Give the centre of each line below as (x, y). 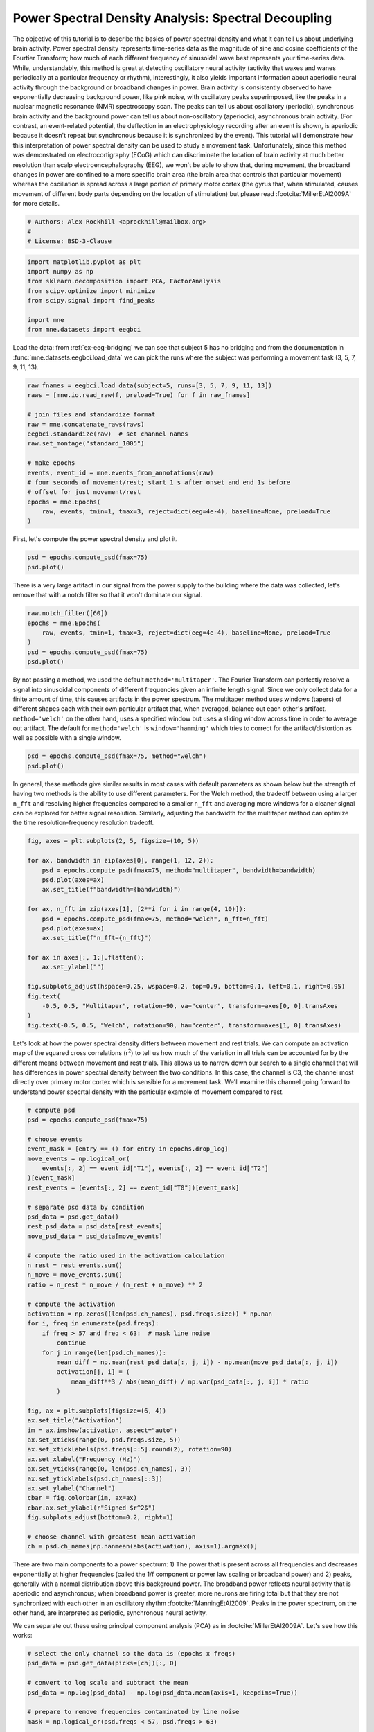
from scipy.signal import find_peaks (91, 301)
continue (71, 1343)
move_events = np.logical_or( (79, 1158)
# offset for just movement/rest (84, 492)
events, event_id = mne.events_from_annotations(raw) (121, 472)
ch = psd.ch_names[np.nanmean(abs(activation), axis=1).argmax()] (142, 1546)
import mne (46, 320)
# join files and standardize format (91, 415)
